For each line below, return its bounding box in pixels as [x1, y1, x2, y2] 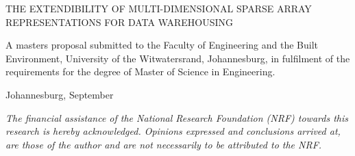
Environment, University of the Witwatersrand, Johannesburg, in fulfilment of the [5, 51, 350, 65]
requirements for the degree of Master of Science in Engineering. [5, 64, 276, 79]
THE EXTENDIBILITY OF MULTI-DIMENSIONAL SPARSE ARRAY [5, 1, 312, 15]
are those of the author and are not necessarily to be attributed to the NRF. [5, 137, 322, 151]
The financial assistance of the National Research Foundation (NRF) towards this [5, 110, 348, 125]
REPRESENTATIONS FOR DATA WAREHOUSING [5, 14, 234, 29]
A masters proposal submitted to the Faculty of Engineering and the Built [5, 38, 319, 52]
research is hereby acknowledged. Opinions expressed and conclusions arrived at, [5, 124, 341, 138]
